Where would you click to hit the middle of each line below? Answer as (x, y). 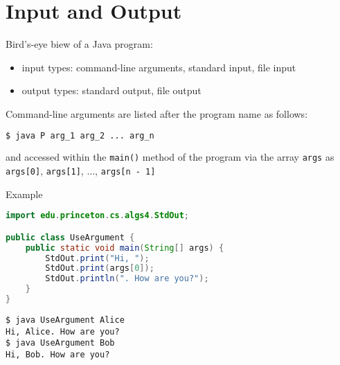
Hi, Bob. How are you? (58, 354)
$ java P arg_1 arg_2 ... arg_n (80, 135)
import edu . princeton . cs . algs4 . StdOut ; (97, 216)
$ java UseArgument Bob (60, 343)
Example (24, 194)
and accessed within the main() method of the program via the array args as (170, 157)
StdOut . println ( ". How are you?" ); (127, 279)
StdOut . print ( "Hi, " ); (97, 258)
